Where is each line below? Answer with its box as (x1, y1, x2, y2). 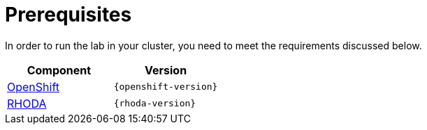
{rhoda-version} (113, 98, 196, 109)
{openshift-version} (113, 81, 218, 92)
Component (27, 63, 92, 77)
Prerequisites (5, 3, 132, 26)
